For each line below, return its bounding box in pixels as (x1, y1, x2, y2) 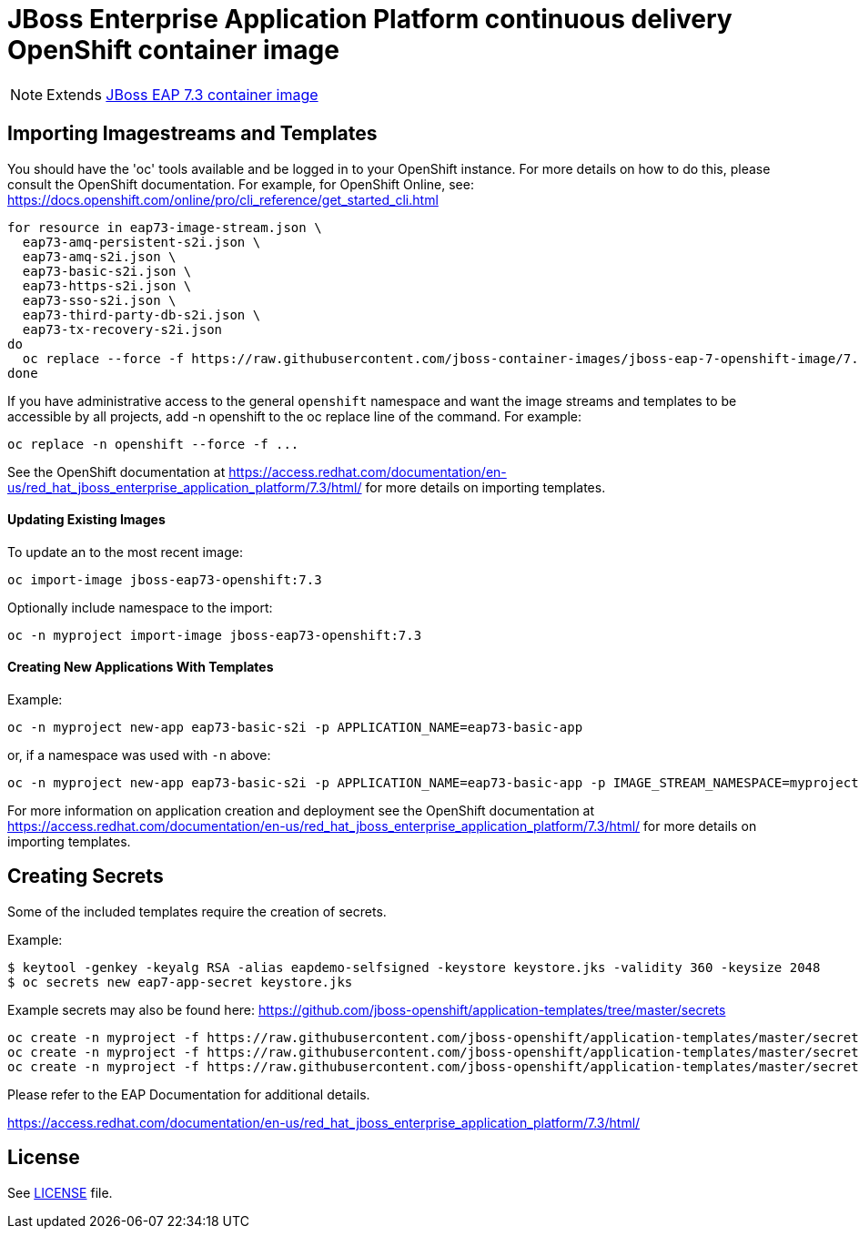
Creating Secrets (7, 865, 164, 888)
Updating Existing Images (7, 512, 166, 528)
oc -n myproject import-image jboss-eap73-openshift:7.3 (7, 627, 422, 643)
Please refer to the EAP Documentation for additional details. (7, 1086, 370, 1102)
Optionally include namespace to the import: (7, 599, 273, 615)
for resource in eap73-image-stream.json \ (7, 219, 322, 235)
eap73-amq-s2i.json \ (22, 248, 177, 264)
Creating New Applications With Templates (7, 659, 274, 675)
